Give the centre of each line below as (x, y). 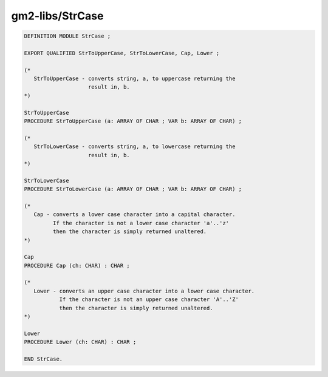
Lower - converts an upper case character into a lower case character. (144, 291)
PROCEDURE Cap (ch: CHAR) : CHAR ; (77, 265)
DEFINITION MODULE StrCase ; (67, 36)
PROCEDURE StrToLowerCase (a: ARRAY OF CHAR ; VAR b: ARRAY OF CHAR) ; (133, 189)
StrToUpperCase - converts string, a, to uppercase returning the (135, 79)
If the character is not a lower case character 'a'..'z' (141, 223)
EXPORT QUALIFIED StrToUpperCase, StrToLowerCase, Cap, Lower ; (122, 53)
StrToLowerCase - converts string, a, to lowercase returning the (135, 147)
